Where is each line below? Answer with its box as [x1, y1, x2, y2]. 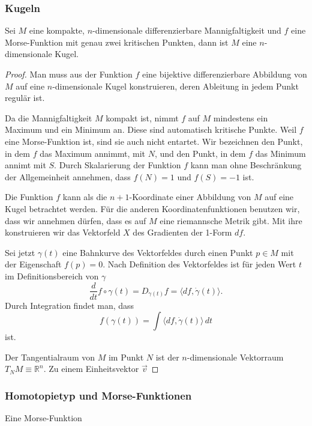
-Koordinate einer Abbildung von [129, 190, 251, 203]
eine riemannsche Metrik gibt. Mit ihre [160, 214, 302, 227]
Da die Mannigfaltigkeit [5, 111, 92, 124]
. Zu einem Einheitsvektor [43, 362, 139, 375]
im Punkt [108, 350, 144, 363]
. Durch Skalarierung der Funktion [54, 159, 181, 171]
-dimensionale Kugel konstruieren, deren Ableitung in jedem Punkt [52, 79, 299, 92]
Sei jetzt [5, 246, 35, 258]
